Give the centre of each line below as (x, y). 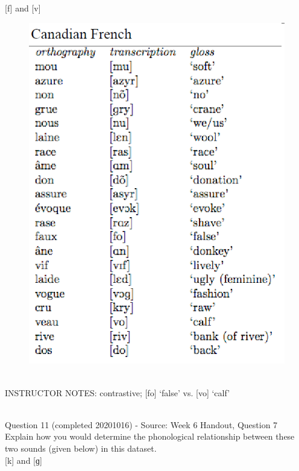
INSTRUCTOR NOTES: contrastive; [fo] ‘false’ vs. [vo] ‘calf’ (118, 392)
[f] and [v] (23, 8)
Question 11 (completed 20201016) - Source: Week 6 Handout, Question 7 (141, 424)
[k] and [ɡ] (24, 460)
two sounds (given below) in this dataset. (81, 448)
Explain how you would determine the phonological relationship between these (150, 436)
